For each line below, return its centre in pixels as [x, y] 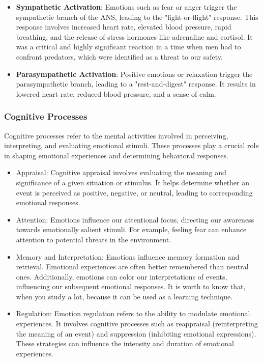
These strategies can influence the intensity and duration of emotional [125, 343]
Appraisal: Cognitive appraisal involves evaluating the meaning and [121, 172]
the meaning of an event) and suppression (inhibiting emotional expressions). [136, 333]
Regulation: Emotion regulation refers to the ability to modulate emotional [133, 313]
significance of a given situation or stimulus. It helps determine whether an [133, 182]
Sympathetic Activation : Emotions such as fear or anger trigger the [126, 7]
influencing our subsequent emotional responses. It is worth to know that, [131, 286]
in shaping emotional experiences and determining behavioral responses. [116, 155]
